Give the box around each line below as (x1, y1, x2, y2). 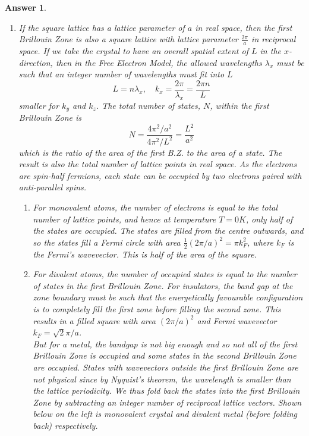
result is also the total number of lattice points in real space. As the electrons (18, 158, 297, 170)
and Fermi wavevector (197, 314, 277, 327)
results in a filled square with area (33, 314, 156, 327)
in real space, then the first (195, 21, 292, 33)
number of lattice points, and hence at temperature (33, 212, 216, 225)
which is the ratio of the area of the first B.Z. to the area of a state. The (18, 146, 282, 158)
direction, (18, 56, 53, 68)
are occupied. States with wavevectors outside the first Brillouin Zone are (33, 360, 298, 373)
